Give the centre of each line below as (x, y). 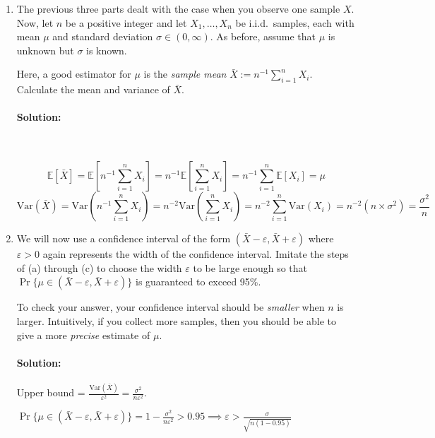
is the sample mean (185, 74)
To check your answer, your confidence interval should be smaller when (171, 307)
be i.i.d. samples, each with (295, 22)
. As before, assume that (263, 36)
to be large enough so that (250, 267)
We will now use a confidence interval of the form (124, 238)
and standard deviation (103, 36)
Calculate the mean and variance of (93, 89)
